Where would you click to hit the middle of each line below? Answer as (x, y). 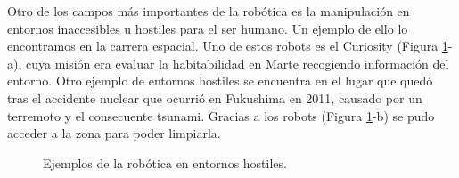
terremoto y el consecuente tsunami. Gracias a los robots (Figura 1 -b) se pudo (221, 115)
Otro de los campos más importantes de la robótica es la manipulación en (209, 11)
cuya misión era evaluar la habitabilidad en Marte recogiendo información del (237, 63)
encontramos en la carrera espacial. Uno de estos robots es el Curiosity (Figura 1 (228, 46)
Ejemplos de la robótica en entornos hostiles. (165, 162)
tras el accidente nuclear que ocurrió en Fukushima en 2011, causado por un (215, 97)
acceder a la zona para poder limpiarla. (114, 133)
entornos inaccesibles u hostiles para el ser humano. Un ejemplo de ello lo (208, 28)
